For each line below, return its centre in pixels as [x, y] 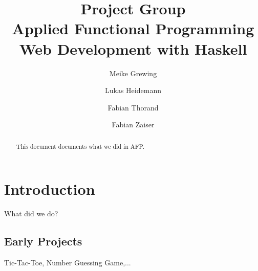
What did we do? [31, 213]
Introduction [50, 189]
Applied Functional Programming [133, 28]
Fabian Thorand [133, 107]
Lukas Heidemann [133, 90]
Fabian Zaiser [133, 125]
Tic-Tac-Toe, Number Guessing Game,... [68, 263]
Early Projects [43, 241]
